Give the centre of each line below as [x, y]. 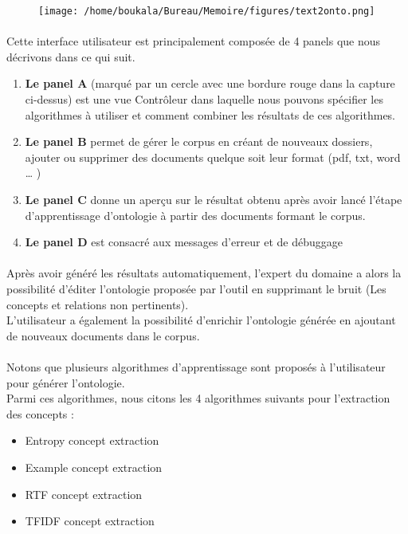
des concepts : [40, 413]
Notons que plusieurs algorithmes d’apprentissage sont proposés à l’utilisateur [196, 366]
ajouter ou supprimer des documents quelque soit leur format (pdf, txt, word [213, 157]
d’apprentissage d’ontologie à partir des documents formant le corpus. [195, 215]
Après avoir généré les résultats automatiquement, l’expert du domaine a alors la [204, 273]
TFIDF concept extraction [90, 521]
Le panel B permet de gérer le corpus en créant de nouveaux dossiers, [199, 141]
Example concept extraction [94, 467]
